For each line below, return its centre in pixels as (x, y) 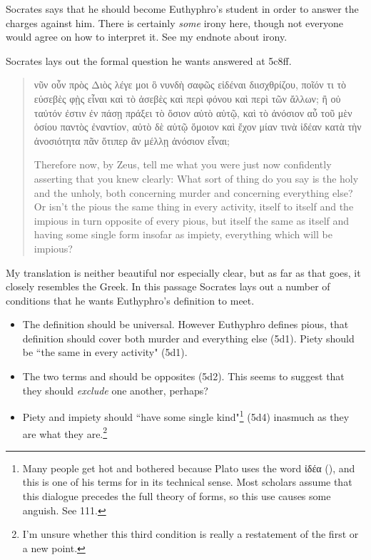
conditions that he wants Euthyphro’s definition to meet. (130, 300)
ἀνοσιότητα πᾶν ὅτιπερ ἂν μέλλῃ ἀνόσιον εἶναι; (132, 140)
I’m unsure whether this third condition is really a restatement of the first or (190, 534)
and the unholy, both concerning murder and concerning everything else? (193, 192)
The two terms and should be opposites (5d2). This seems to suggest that (183, 376)
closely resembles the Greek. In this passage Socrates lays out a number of (168, 286)
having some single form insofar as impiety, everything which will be (183, 234)
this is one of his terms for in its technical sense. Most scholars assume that (187, 482)
